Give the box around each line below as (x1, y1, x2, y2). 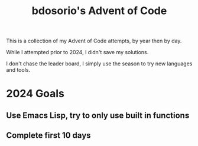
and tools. (6, 67, 31, 74)
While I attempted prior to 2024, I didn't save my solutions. (6, 49, 149, 56)
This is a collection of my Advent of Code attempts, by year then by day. (6, 37, 182, 45)
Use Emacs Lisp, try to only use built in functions (6, 110, 190, 120)
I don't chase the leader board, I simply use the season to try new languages (6, 60, 193, 67)
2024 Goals (6, 87, 65, 101)
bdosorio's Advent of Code (31, 4, 167, 18)
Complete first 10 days (6, 131, 91, 141)
